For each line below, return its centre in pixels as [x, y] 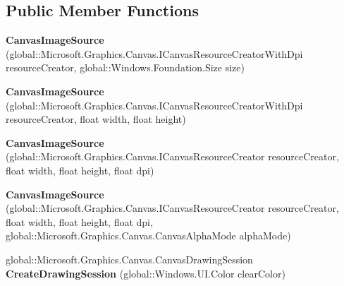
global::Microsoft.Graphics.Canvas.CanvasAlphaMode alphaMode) [148, 236]
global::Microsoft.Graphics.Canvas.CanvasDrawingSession [129, 259]
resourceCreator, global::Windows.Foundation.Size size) [125, 67]
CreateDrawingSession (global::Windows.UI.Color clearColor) [146, 273]
